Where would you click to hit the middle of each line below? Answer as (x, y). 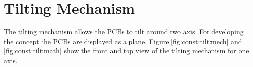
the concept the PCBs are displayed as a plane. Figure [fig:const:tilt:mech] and (123, 41)
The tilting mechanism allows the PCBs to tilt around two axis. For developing (124, 32)
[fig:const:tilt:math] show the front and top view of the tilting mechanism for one (126, 51)
